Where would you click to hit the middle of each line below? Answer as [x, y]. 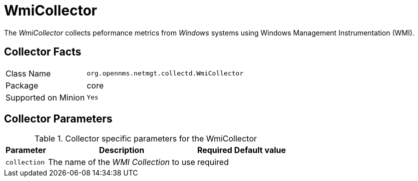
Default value [260, 150]
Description [122, 150]
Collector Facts [43, 52]
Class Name [28, 73]
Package [22, 85]
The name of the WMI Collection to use [121, 162]
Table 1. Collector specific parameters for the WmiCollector [146, 139]
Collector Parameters [58, 119]
